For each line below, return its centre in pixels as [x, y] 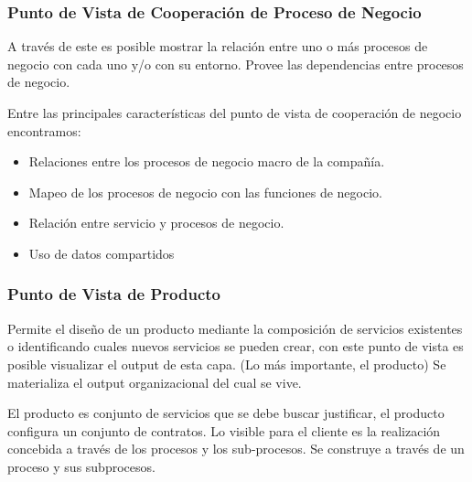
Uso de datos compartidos [102, 253]
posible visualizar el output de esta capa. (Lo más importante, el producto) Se [227, 364]
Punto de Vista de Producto [114, 294]
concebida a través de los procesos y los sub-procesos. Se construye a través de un [236, 449]
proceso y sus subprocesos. [81, 466]
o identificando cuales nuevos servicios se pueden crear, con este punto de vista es [236, 346]
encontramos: [44, 130]
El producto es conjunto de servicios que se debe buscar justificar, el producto [226, 413]
